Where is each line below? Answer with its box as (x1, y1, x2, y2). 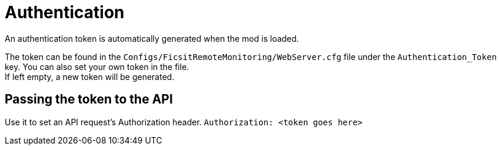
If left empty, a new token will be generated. (5, 71, 175, 82)
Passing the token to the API (5, 92, 173, 107)
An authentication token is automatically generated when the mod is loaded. (5, 33, 299, 44)
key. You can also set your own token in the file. (5, 61, 189, 72)
